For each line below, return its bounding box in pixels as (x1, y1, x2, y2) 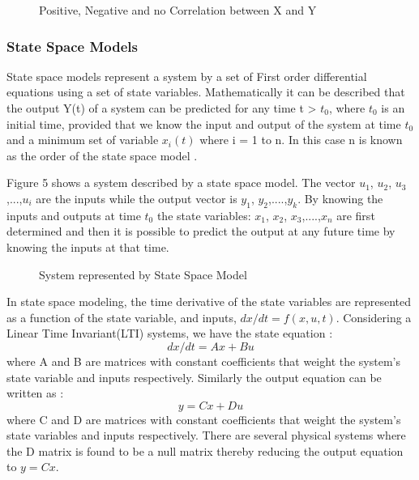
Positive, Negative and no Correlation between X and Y (39, 2, 317, 18)
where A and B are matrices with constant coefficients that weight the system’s (6, 352, 401, 369)
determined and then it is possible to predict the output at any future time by (6, 223, 395, 240)
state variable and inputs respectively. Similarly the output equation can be (6, 368, 382, 385)
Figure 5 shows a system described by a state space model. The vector (6, 174, 356, 191)
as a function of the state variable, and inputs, (6, 308, 237, 325)
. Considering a (336, 308, 412, 325)
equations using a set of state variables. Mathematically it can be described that (6, 83, 405, 100)
